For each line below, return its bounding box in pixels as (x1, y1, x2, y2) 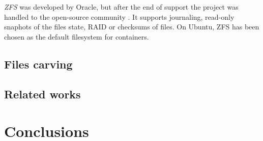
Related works (4, 86, 81, 101)
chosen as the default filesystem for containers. (4, 31, 149, 42)
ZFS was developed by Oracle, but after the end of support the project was (4, 2, 239, 12)
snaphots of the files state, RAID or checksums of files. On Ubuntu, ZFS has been (4, 21, 259, 32)
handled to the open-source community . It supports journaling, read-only (4, 11, 235, 22)
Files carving (4, 56, 73, 72)
